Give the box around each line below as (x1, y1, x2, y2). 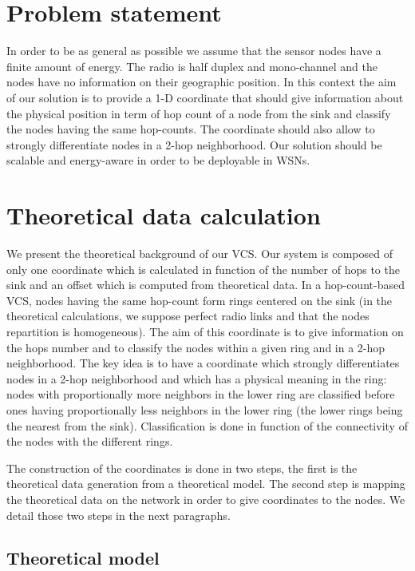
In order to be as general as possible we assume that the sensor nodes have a (6, 42, 381, 59)
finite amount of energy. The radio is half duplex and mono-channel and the (6, 57, 377, 74)
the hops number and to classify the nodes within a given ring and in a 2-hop (6, 339, 385, 355)
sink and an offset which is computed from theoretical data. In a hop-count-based (6, 276, 405, 293)
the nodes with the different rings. (6, 433, 173, 450)
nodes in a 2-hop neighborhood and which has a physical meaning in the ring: (6, 370, 387, 387)
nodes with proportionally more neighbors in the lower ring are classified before (6, 386, 395, 402)
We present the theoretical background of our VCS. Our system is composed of (6, 245, 393, 261)
